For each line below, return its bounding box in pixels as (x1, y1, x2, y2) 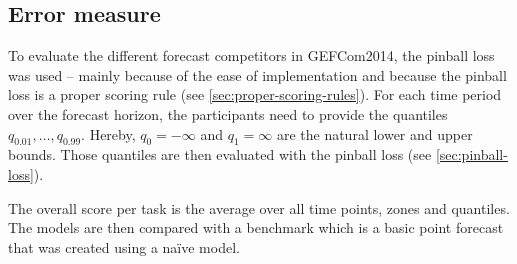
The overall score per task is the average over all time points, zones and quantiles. (8, 197, 510, 218)
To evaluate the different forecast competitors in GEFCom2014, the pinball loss (8, 45, 495, 66)
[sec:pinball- (435, 144, 508, 165)
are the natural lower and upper (276, 123, 473, 144)
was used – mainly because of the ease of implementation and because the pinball (8, 64, 507, 85)
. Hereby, (81, 123, 136, 144)
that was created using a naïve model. (8, 236, 240, 257)
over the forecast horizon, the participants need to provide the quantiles (8, 103, 448, 124)
